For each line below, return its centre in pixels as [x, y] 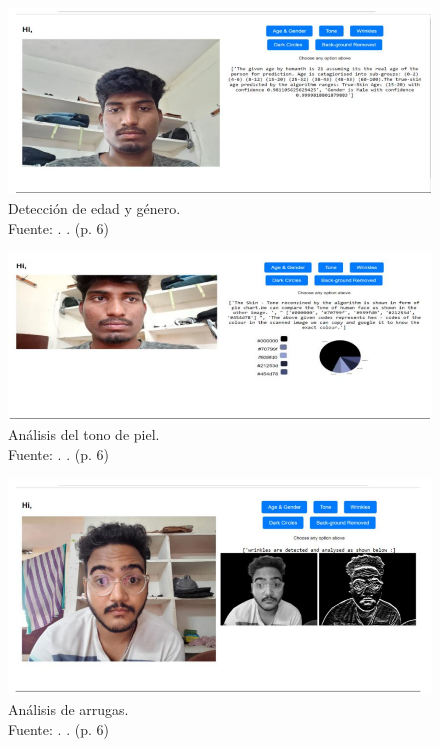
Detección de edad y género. [94, 208]
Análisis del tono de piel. [84, 434]
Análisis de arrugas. [68, 709]
